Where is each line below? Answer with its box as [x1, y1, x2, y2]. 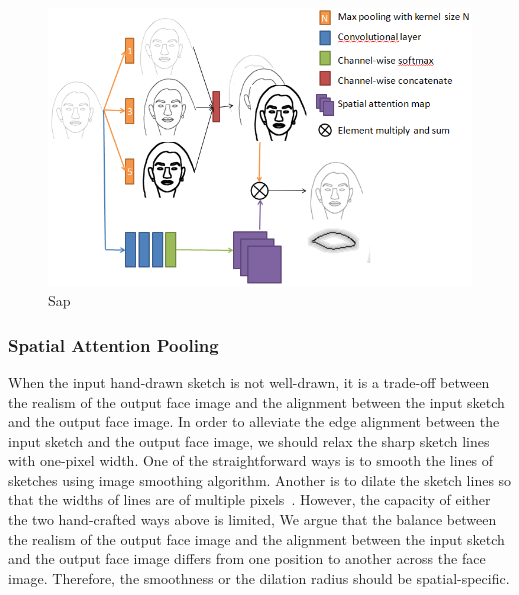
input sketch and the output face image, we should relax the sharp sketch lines [8, 430, 490, 451]
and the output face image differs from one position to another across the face [8, 548, 486, 569]
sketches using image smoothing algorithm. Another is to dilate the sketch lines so [8, 469, 512, 490]
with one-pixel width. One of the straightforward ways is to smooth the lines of [8, 450, 494, 471]
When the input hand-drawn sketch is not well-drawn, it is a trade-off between [8, 371, 490, 392]
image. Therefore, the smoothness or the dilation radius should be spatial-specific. [8, 567, 510, 588]
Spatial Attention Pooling [8, 332, 219, 357]
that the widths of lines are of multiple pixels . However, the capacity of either [8, 489, 491, 510]
